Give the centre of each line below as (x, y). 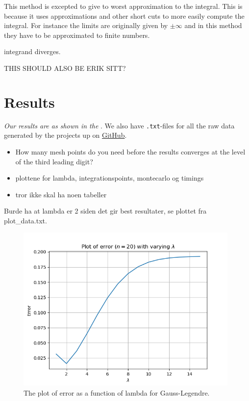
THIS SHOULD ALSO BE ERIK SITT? (65, 68)
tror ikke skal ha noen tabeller (61, 194)
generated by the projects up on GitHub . (65, 135)
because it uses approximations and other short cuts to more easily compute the (124, 15)
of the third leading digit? (54, 161)
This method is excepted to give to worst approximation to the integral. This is (123, 6)
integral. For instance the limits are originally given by (86, 25)
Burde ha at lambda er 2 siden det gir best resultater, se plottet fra (105, 211)
